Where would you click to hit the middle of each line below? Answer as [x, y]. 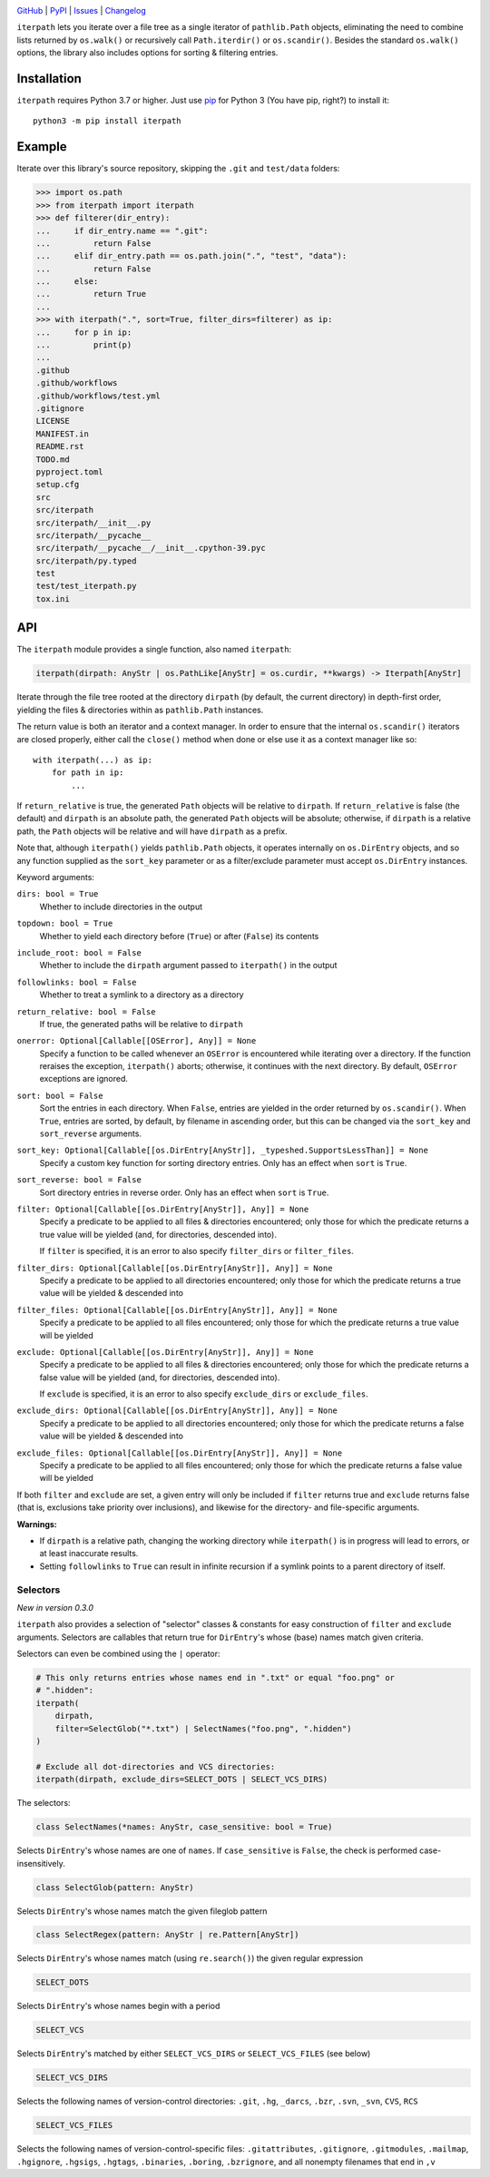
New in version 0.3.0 [55, 1607]
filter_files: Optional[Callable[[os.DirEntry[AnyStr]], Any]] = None [177, 1310]
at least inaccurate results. [89, 1554]
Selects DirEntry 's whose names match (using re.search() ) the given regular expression [190, 1958]
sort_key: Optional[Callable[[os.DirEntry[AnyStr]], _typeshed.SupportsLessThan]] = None [222, 1151]
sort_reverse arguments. [91, 1133]
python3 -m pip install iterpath [107, 121]
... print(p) [84, 345]
